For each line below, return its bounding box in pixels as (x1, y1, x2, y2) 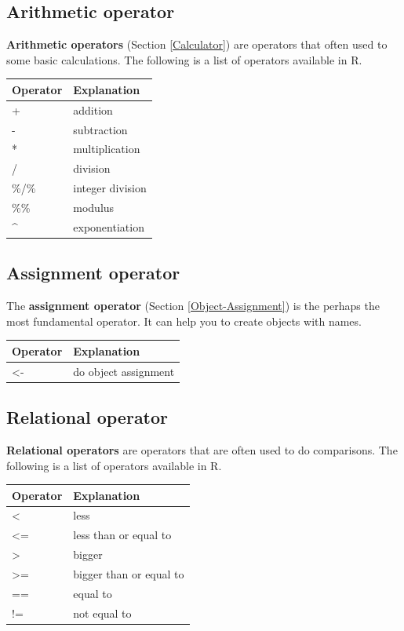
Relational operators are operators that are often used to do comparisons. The (6, 441, 398, 458)
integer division (73, 180, 147, 196)
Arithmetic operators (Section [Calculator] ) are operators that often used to (6, 36, 388, 53)
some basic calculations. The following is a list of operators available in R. (6, 51, 362, 67)
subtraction (73, 121, 128, 137)
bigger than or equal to (73, 565, 184, 582)
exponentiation (73, 218, 144, 235)
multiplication (73, 140, 140, 157)
